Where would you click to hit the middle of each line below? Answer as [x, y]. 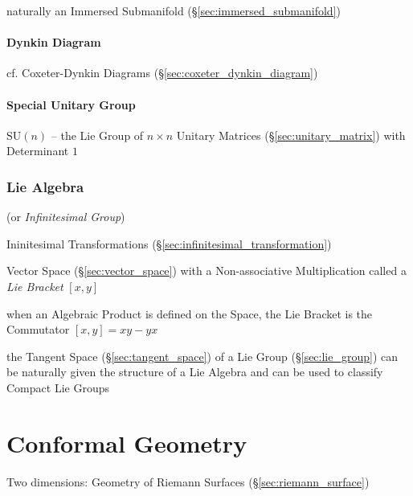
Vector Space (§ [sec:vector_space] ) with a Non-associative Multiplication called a [206, 271]
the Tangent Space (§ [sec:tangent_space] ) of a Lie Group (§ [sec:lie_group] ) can [202, 356]
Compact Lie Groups [58, 387]
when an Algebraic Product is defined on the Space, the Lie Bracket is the [190, 313]
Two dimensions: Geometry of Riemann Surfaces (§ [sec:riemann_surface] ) [188, 481]
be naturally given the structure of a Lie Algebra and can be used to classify [195, 372]
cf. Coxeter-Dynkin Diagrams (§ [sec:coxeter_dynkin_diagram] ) [162, 73]
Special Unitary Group [71, 104]
